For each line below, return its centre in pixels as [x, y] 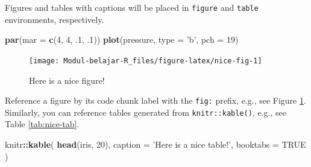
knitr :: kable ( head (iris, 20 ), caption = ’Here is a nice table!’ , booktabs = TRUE [155, 144]
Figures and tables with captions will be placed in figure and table [132, 7]
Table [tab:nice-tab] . [42, 124]
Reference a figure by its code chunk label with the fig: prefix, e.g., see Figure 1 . [155, 100]
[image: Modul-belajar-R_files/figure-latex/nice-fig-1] [146, 61]
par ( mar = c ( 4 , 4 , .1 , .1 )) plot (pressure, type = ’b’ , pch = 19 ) [122, 39]
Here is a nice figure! [67, 80]
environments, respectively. [55, 19]
